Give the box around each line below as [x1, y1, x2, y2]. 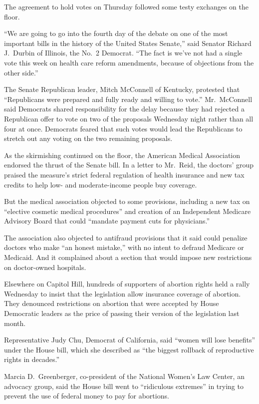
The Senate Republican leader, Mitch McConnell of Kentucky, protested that [4, 84, 240, 94]
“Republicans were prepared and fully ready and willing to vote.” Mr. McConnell [4, 93, 253, 104]
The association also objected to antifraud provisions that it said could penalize [4, 232, 248, 242]
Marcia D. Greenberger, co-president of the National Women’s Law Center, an [4, 371, 245, 381]
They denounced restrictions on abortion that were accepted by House [4, 298, 219, 308]
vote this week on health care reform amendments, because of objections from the [4, 57, 254, 67]
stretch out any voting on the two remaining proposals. [4, 133, 173, 143]
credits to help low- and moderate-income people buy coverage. [4, 179, 197, 189]
